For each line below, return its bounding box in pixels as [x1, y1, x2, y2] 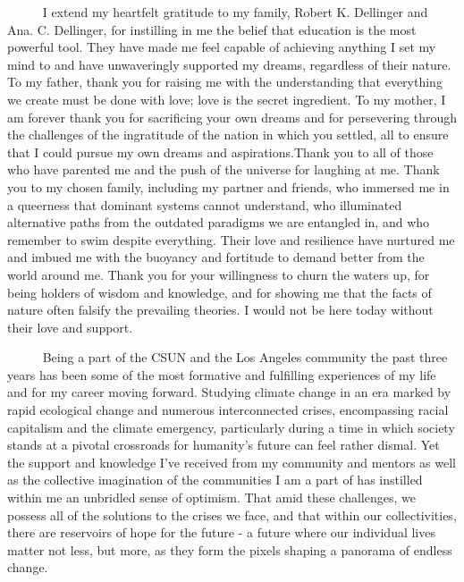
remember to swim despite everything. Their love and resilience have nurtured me [7, 230, 455, 249]
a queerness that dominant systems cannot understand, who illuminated [7, 195, 402, 214]
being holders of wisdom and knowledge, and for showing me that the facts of [7, 283, 432, 301]
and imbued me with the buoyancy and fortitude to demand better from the [7, 248, 425, 266]
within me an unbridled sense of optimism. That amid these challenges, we [7, 488, 416, 507]
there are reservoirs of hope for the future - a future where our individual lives [7, 523, 435, 542]
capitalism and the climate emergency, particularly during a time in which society [7, 418, 455, 436]
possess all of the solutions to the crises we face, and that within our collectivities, [7, 505, 457, 524]
